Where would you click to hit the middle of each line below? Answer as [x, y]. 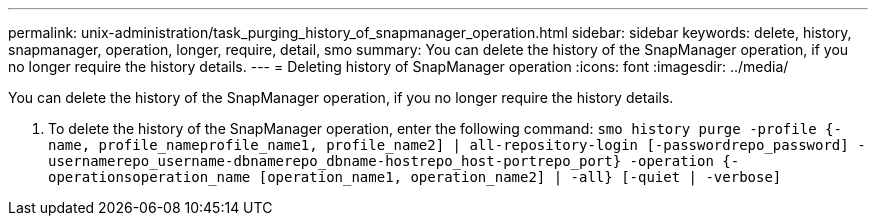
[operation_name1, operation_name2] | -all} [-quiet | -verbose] [520, 177]
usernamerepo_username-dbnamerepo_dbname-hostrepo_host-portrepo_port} [335, 161]
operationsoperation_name [149, 177]
